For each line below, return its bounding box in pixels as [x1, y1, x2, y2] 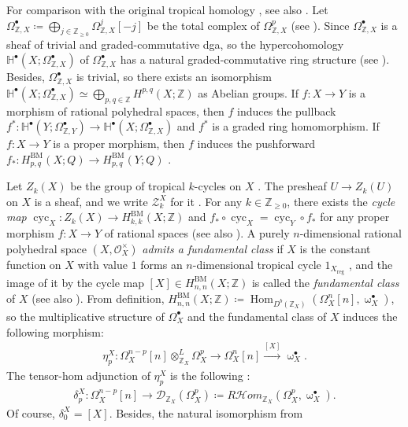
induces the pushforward [197, 135, 316, 152]
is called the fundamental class [251, 274, 399, 290]
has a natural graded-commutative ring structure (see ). [120, 51, 390, 68]
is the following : [170, 366, 250, 383]
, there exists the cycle [287, 193, 395, 209]
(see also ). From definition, [32, 290, 165, 307]
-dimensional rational [299, 225, 402, 241]
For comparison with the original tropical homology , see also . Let [6, 2, 328, 17]
